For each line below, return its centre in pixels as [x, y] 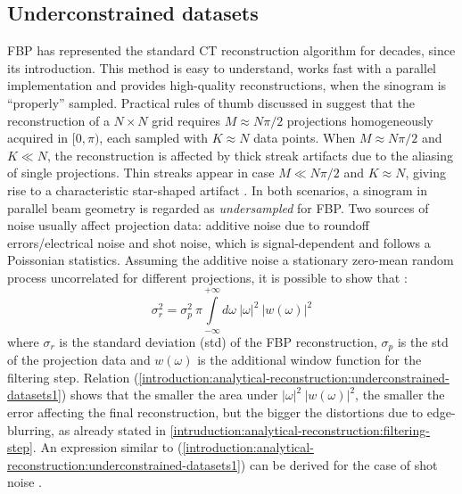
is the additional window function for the [309, 360]
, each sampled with [154, 138]
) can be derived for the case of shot [339, 464]
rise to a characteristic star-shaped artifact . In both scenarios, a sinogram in [217, 189]
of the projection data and [79, 360]
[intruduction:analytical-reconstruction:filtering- [300, 429]
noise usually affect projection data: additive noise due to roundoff [188, 225]
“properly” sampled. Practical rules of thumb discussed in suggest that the [211, 102]
